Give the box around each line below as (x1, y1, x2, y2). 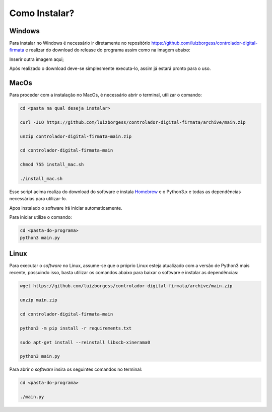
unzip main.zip (20, 297, 57, 303)
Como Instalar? (9, 8, 75, 19)
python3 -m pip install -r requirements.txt (20, 325, 132, 331)
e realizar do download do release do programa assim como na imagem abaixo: (25, 47, 191, 53)
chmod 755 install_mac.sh (20, 161, 84, 168)
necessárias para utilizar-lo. (9, 196, 67, 202)
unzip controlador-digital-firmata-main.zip (20, 133, 132, 139)
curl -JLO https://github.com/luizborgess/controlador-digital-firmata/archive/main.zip (20, 119, 246, 125)
